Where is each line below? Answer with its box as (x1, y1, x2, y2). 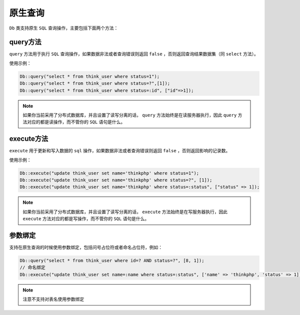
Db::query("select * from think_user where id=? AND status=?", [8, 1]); (19, 258, 204, 264)
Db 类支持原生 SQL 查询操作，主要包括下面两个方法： (9, 25, 118, 31)
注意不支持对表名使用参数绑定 (22, 296, 84, 302)
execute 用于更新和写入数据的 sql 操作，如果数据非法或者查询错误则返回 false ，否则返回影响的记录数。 (9, 148, 230, 154)
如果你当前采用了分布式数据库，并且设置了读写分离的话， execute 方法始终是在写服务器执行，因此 (22, 209, 227, 215)
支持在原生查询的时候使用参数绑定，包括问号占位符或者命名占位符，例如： (9, 245, 162, 251)
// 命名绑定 (19, 265, 45, 271)
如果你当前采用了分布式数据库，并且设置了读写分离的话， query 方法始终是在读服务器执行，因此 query (22, 112, 237, 118)
